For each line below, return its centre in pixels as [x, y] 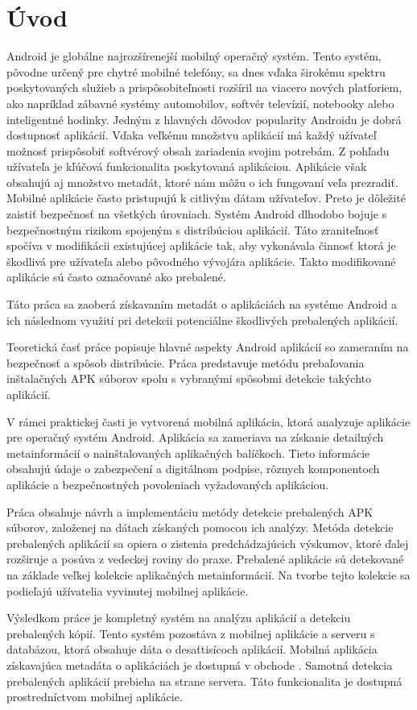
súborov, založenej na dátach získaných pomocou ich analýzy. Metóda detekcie [200, 527]
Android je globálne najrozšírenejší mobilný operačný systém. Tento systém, [194, 56]
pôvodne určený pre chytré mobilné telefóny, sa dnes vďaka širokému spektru [196, 71]
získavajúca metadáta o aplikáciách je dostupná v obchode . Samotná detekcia [200, 664]
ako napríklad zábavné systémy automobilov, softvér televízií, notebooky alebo [200, 103]
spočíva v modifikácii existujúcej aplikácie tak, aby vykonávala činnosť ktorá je [201, 245]
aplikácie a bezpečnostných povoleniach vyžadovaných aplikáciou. [168, 484]
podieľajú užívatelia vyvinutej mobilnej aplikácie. [128, 590]
